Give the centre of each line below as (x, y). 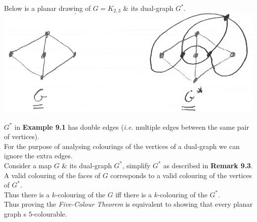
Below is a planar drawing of (47, 8)
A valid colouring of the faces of (52, 175)
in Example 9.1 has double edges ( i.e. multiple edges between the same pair (132, 127)
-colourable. (49, 213)
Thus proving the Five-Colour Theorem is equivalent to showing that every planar (128, 204)
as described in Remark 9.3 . (208, 165)
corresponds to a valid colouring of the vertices (181, 175)
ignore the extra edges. (38, 156)
